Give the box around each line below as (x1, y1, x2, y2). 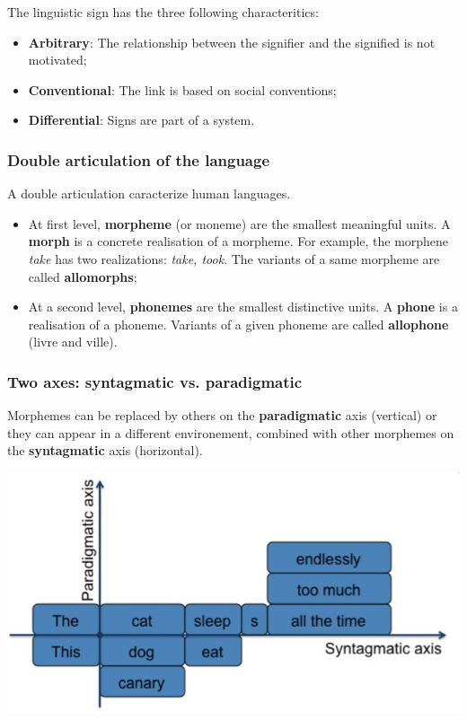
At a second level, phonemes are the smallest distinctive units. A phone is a (28, 297, 458, 316)
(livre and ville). (28, 332, 118, 351)
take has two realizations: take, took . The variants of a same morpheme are (28, 249, 440, 268)
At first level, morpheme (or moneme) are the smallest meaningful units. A (28, 214, 451, 233)
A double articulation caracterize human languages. (7, 184, 291, 203)
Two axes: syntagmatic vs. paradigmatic (7, 370, 303, 392)
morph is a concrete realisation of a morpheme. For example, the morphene (28, 232, 449, 250)
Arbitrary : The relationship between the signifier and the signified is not (28, 32, 436, 51)
